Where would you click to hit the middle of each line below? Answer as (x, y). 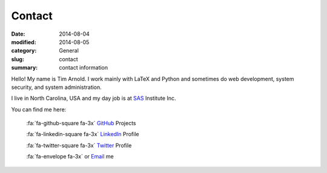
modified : (24, 42)
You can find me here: (39, 109)
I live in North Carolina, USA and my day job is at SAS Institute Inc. (94, 98)
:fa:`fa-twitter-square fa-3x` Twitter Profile (79, 145)
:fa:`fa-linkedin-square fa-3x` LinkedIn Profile (83, 134)
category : (24, 51)
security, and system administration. (57, 87)
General (69, 51)
